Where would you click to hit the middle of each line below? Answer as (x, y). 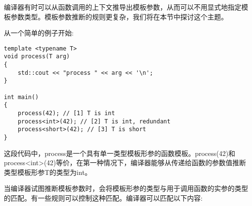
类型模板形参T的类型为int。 (48, 172)
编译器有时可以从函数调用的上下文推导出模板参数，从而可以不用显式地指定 (123, 7)
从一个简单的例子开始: (39, 33)
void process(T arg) (37, 57)
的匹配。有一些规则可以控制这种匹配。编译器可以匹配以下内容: (103, 198)
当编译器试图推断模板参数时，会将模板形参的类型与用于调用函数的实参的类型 (126, 188)
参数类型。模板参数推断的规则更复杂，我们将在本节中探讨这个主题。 (119, 16)
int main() (21, 97)
